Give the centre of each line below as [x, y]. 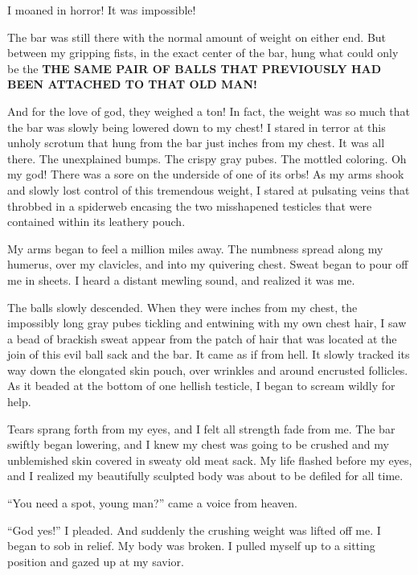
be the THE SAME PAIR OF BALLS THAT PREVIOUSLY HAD [195, 68]
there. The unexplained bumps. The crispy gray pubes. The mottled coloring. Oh [207, 158]
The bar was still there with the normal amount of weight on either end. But [197, 37]
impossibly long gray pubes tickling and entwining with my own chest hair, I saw [207, 323]
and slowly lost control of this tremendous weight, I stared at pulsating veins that [209, 189]
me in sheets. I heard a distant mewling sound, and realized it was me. [181, 279]
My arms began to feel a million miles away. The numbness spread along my [195, 248]
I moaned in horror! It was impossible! [102, 10]
